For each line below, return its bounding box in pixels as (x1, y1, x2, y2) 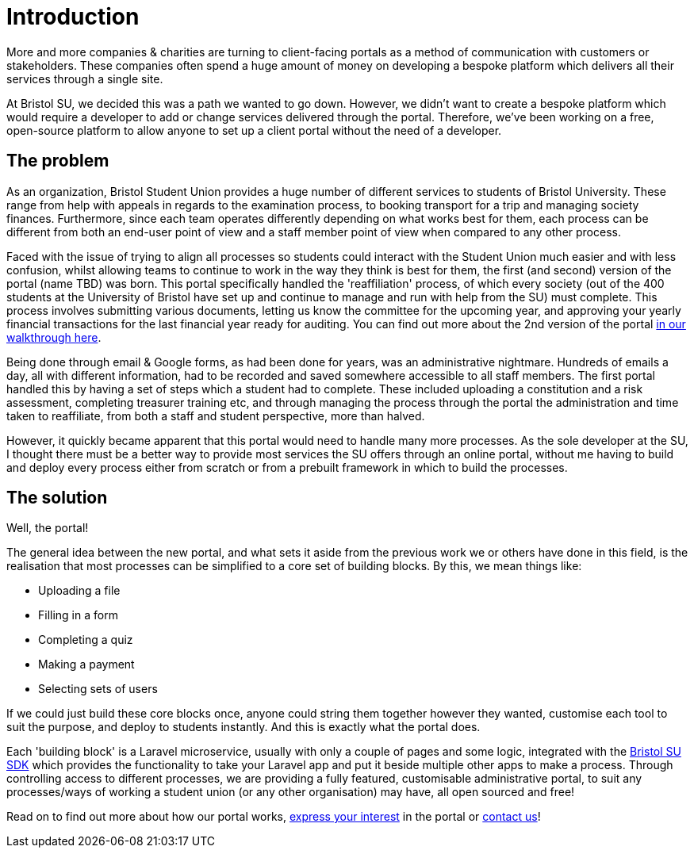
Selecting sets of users (38, 682, 158, 696)
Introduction (6, 3, 140, 30)
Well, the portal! (6, 521, 89, 535)
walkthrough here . (6, 330, 102, 344)
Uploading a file (38, 584, 121, 598)
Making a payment (38, 657, 135, 672)
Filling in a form (38, 608, 118, 622)
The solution (6, 488, 108, 508)
